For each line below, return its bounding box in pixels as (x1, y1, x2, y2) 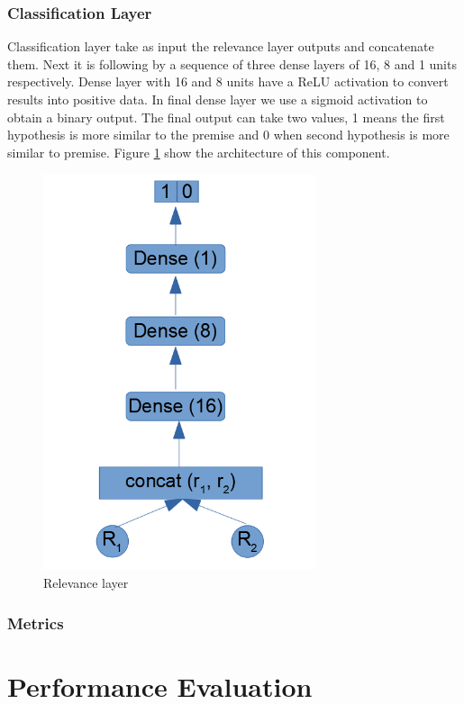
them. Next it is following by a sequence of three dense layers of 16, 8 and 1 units (7, 54, 457, 73)
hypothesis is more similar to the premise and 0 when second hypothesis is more (7, 125, 450, 144)
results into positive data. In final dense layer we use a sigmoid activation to (7, 90, 428, 108)
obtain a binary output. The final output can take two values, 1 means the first (7, 107, 445, 126)
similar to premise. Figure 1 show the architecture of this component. (7, 142, 390, 161)
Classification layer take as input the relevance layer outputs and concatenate (7, 37, 434, 56)
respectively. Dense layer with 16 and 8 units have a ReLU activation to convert (7, 72, 449, 91)
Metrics (7, 611, 64, 634)
